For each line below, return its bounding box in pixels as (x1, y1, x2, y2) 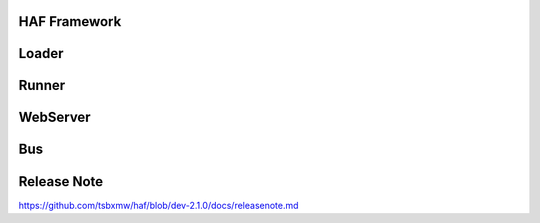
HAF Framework (18, 13, 122, 30)
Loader (18, 45, 64, 62)
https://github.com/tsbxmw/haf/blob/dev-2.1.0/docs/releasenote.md (18, 199, 299, 211)
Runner (18, 77, 66, 94)
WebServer (18, 109, 91, 126)
